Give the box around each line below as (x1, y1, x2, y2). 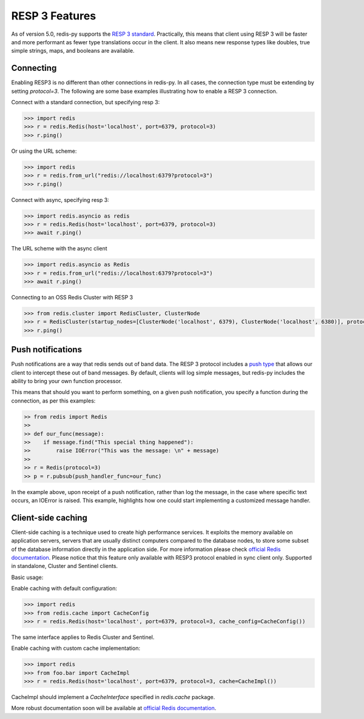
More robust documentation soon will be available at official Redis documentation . (11, 704, 217, 712)
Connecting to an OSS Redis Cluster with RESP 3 (11, 294, 133, 301)
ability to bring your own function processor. (11, 378, 123, 385)
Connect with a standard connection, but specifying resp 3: (11, 99, 160, 106)
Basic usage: (11, 574, 44, 581)
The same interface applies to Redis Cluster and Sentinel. (11, 634, 155, 641)
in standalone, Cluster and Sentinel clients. (11, 563, 118, 570)
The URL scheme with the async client (11, 245, 107, 252)
